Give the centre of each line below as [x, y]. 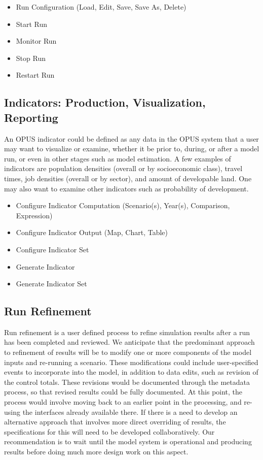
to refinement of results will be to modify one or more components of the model [128, 352]
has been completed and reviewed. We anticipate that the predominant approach [129, 342]
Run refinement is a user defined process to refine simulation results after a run [127, 332]
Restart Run [35, 75]
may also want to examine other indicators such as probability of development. [126, 188]
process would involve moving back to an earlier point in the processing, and [123, 402]
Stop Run [31, 58]
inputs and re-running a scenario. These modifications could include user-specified [131, 362]
